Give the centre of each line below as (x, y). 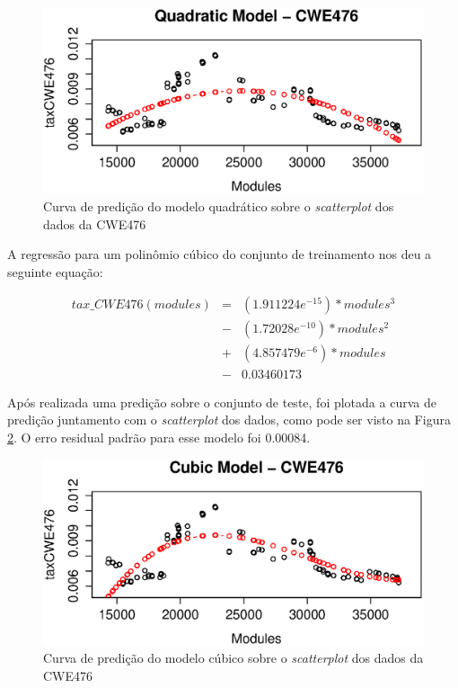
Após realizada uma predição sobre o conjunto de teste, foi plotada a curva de (222, 402)
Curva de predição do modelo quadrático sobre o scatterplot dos (219, 206)
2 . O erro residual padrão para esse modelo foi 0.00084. (159, 437)
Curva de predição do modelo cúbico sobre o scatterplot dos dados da (233, 658)
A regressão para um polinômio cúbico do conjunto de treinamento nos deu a (220, 254)
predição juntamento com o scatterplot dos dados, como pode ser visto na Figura (229, 420)
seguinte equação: (55, 271)
